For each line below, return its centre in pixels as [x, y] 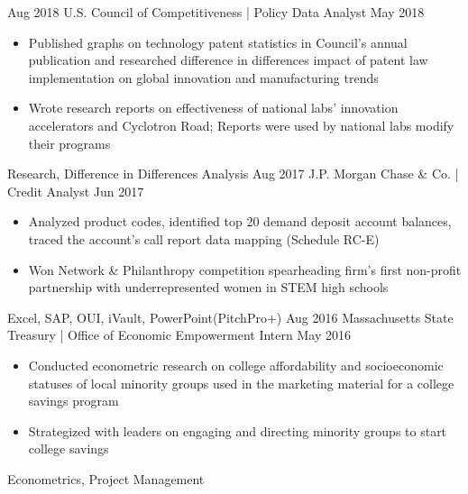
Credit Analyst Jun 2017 [76, 191]
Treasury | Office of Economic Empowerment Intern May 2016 [179, 335]
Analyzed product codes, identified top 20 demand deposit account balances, [240, 221]
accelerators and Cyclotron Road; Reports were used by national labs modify [241, 125]
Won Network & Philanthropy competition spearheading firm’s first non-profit [245, 269]
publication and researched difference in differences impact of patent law [228, 60]
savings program [73, 401]
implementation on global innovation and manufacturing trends [203, 77]
